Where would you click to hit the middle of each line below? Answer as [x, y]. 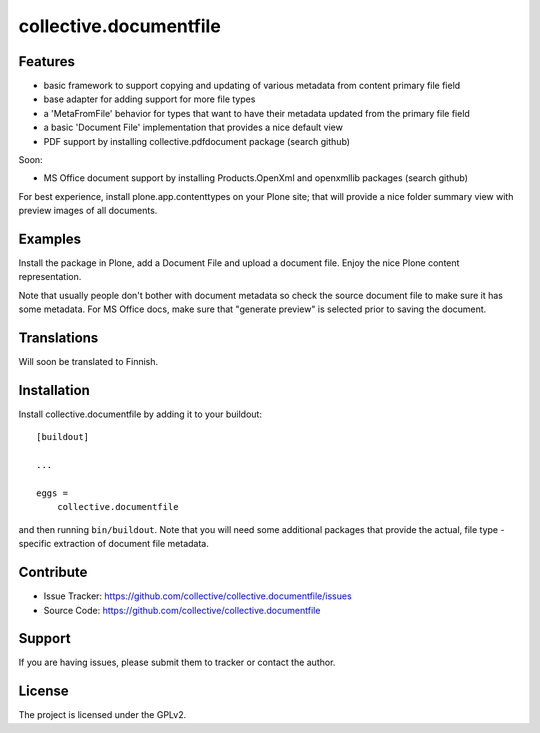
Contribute [53, 572]
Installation [54, 390]
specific [35, 544]
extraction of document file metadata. [131, 544]
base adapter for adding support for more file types [149, 99]
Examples [50, 239]
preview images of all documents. [88, 211]
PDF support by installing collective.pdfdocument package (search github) [196, 141]
